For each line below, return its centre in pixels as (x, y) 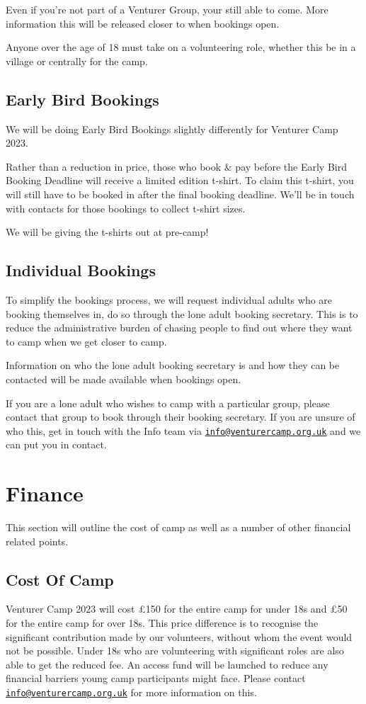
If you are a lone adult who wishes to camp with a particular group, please (168, 403)
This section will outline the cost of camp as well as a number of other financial (178, 527)
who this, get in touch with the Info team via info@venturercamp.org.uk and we (183, 430)
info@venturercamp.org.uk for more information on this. (131, 692)
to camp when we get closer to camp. (86, 341)
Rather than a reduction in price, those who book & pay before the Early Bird (176, 166)
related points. (37, 541)
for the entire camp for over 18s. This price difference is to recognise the (162, 623)
